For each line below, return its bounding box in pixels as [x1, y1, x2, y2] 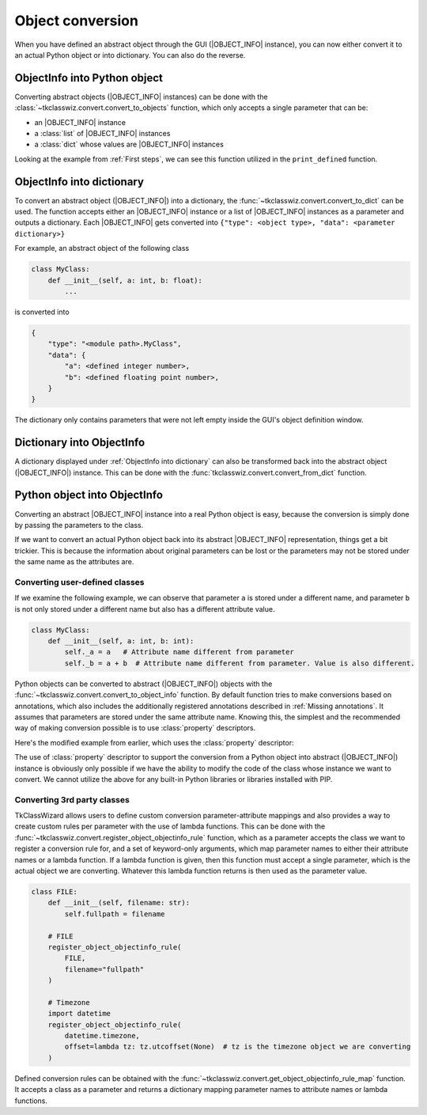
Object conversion [14, 12, 138, 29]
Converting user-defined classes [14, 576, 145, 587]
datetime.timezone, [64, 1031, 140, 1041]
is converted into [14, 307, 70, 317]
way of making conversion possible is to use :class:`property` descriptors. [14, 723, 256, 733]
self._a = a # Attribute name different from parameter [64, 647, 294, 657]
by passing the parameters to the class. [14, 520, 144, 529]
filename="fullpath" [64, 965, 145, 973]
